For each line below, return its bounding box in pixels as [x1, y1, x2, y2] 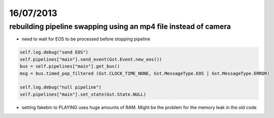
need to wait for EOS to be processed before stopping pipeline [21, 36, 151, 42]
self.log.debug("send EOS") [19, 49, 88, 55]
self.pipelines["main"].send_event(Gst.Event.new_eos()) [19, 56, 162, 62]
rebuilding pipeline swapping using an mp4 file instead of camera [9, 22, 231, 31]
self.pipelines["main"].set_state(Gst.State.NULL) [19, 91, 147, 97]
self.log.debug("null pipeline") [19, 84, 102, 90]
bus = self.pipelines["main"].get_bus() [19, 63, 120, 69]
